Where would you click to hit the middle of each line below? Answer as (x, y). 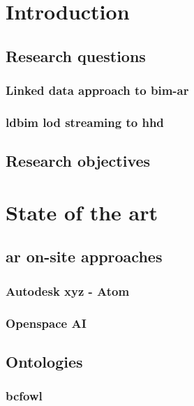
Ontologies (44, 361)
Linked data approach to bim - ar (97, 90)
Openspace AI (46, 323)
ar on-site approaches (84, 256)
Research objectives (78, 161)
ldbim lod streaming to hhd (85, 122)
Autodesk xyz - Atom (68, 291)
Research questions (76, 55)
